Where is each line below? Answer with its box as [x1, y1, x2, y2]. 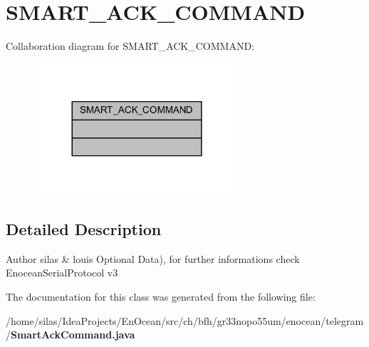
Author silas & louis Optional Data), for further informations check [6, 251, 300, 266]
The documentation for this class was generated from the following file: [6, 289, 316, 304]
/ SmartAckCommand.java [6, 327, 135, 342]
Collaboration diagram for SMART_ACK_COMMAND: [6, 38, 255, 53]
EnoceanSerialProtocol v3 [6, 265, 118, 280]
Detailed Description [6, 218, 162, 240]
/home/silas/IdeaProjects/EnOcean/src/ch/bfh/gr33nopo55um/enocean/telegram [6, 313, 364, 328]
